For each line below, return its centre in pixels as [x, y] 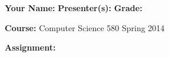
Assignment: [30, 47]
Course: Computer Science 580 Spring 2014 [85, 27]
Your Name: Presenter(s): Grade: [74, 8]
